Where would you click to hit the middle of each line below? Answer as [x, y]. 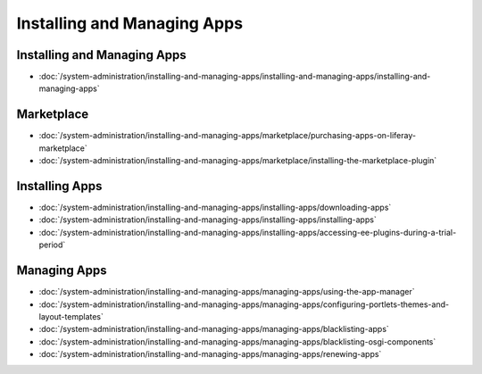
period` [52, 245]
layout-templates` [71, 316]
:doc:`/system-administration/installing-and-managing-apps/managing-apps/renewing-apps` [210, 354]
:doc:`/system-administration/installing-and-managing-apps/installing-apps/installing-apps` [208, 220]
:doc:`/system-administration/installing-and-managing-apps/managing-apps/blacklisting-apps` [214, 329]
